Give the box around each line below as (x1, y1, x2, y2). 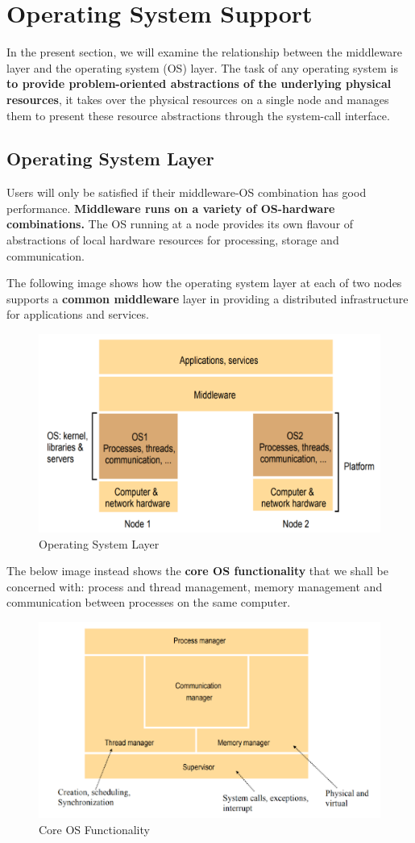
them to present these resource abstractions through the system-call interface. (6, 106, 390, 123)
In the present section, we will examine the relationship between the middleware (6, 44, 403, 61)
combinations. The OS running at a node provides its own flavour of (6, 215, 354, 232)
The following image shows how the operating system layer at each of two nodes (6, 274, 402, 291)
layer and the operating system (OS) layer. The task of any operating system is (6, 59, 398, 76)
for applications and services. (6, 306, 149, 323)
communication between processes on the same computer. (6, 594, 291, 611)
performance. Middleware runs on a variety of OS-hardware (6, 199, 335, 216)
